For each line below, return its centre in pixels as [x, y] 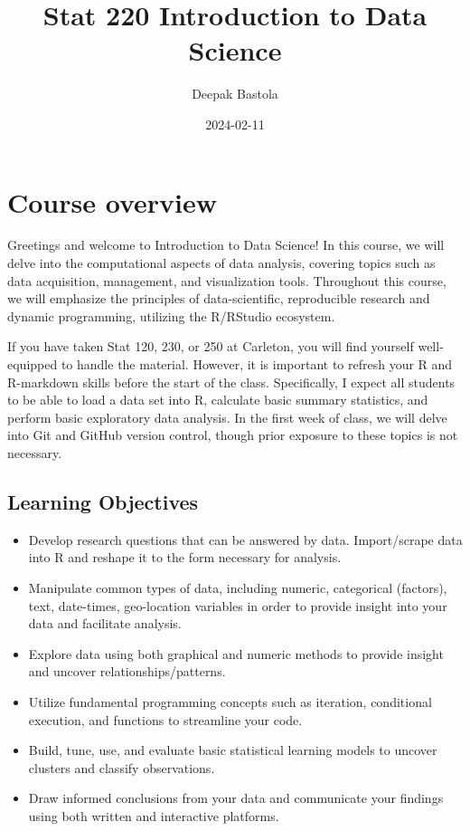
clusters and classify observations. [122, 767]
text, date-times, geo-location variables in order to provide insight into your [238, 605]
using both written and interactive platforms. [154, 815]
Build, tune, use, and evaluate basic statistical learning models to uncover [233, 750]
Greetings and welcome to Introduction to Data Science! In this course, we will [226, 245]
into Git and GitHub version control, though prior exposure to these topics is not [233, 435]
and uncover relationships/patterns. [127, 671]
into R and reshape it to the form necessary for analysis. [185, 557]
